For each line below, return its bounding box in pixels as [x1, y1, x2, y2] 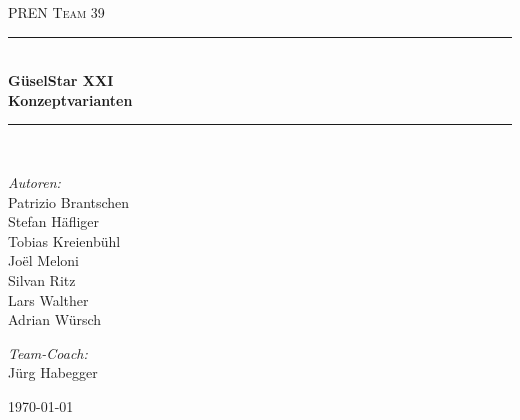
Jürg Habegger [8, 362, 98, 383]
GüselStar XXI [8, 70, 114, 91]
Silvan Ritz [8, 269, 76, 290]
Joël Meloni [8, 250, 79, 271]
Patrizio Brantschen [8, 191, 130, 212]
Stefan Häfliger [8, 211, 100, 232]
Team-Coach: [8, 342, 88, 363]
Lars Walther [8, 289, 89, 310]
